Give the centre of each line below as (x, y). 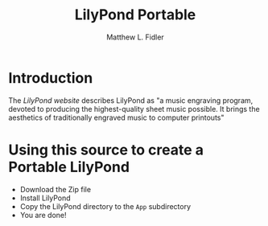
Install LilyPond (45, 198)
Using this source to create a (106, 150)
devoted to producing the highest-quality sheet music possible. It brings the (134, 109)
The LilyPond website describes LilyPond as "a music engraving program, (131, 100)
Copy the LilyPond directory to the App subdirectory (105, 206)
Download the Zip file (55, 189)
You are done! (43, 215)
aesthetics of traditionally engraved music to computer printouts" (116, 117)
